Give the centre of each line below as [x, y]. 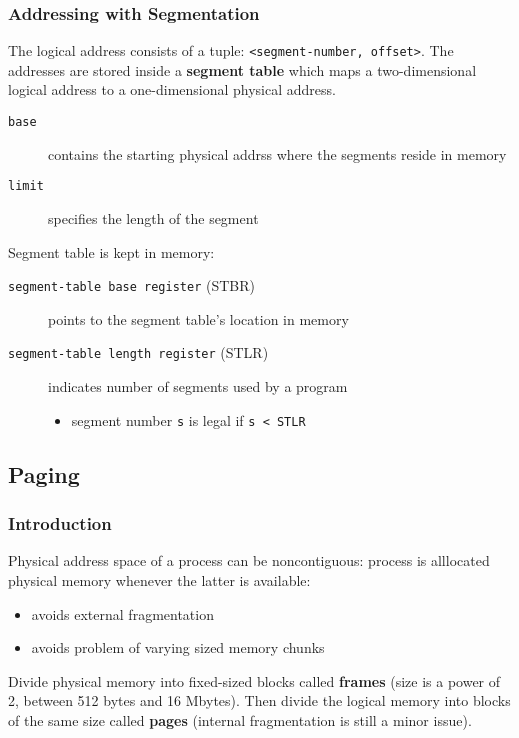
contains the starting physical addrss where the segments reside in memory [277, 153]
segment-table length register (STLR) [138, 352]
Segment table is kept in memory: [111, 251]
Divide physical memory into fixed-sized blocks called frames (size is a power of [254, 680]
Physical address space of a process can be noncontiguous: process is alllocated [249, 560]
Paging [44, 473]
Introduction [60, 523]
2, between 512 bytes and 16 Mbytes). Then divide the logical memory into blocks [259, 700]
